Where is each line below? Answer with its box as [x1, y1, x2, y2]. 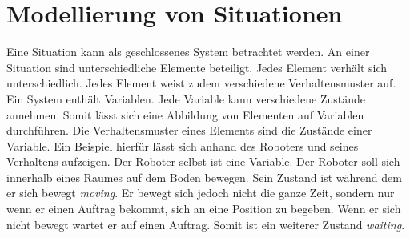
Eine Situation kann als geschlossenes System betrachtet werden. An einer [6, 43, 370, 60]
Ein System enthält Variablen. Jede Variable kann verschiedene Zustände [6, 90, 365, 107]
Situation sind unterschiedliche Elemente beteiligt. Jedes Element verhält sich [6, 58, 388, 75]
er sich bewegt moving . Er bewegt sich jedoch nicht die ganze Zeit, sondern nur [6, 184, 395, 201]
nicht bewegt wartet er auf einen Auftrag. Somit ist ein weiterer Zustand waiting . [6, 216, 405, 232]
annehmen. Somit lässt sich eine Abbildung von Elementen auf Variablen [6, 106, 364, 123]
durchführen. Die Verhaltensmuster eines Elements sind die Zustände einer [6, 122, 372, 139]
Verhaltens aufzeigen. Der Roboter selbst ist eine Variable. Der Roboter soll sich [6, 153, 400, 170]
